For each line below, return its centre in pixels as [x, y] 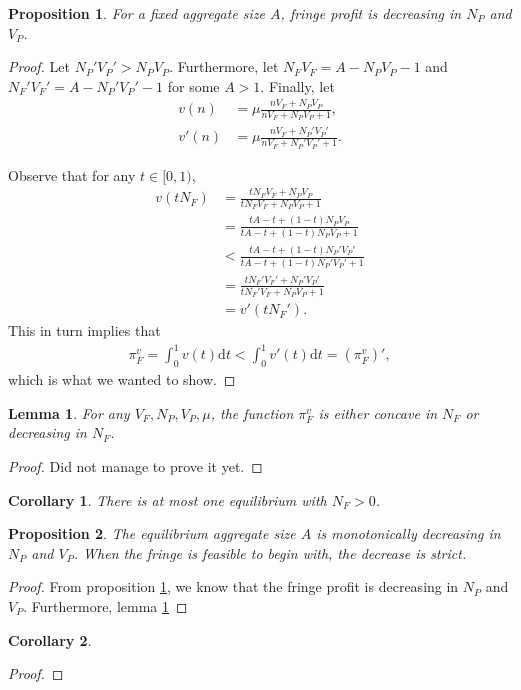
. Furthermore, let [224, 66]
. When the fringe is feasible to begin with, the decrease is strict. [270, 552]
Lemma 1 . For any [69, 412]
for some [193, 85]
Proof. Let [39, 66]
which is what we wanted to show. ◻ [122, 379]
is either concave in [378, 412]
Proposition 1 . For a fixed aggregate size [137, 13]
